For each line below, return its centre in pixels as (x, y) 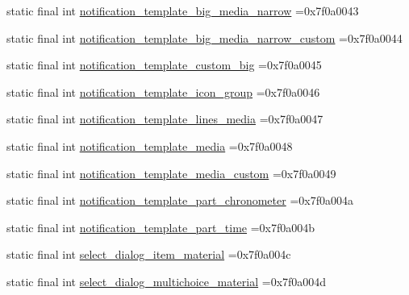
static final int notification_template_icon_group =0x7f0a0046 (163, 91)
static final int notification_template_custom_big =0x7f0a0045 (164, 65)
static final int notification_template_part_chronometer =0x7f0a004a (180, 200)
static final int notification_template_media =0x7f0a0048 (150, 145)
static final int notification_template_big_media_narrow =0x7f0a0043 (183, 10)
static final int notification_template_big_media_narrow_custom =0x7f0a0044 (204, 37)
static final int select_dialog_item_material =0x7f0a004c (149, 254)
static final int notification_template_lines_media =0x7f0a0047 (165, 119)
